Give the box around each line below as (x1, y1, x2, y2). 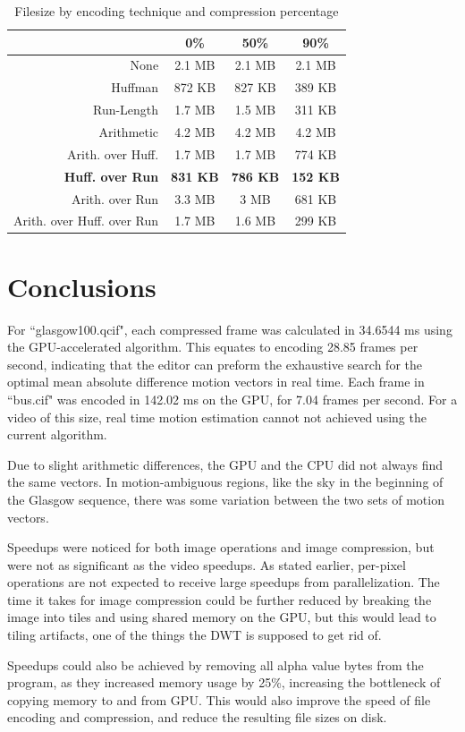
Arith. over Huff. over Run (13, 211, 159, 230)
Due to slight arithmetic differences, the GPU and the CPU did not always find (7, 455, 444, 473)
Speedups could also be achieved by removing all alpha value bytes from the (7, 655, 424, 674)
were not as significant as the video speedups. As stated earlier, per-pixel (7, 555, 406, 574)
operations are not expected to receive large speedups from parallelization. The (7, 573, 440, 592)
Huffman (111, 78, 159, 97)
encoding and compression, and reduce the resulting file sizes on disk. (7, 708, 387, 727)
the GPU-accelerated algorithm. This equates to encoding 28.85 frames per (7, 337, 418, 356)
